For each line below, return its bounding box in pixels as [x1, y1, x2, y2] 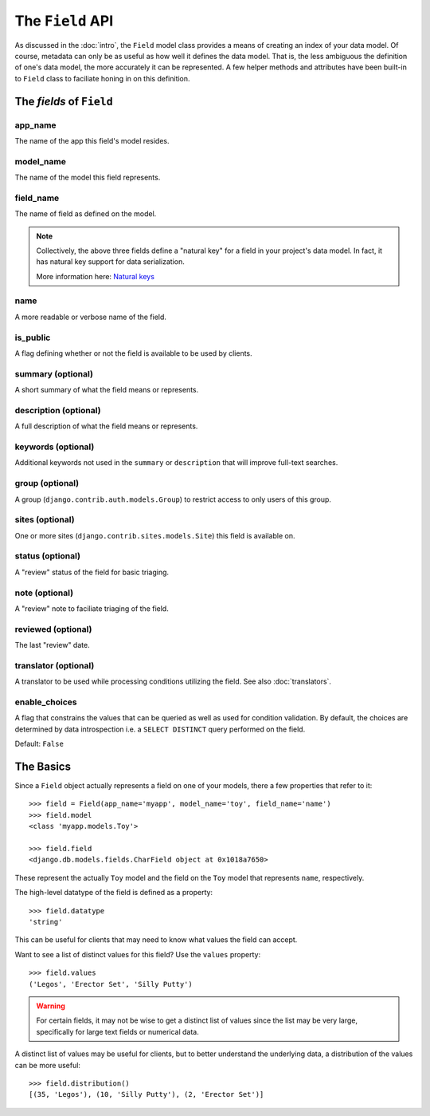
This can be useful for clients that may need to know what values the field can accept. [14, 935, 298, 944]
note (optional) [14, 587, 74, 598]
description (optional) [14, 404, 101, 416]
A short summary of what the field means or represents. [14, 385, 199, 395]
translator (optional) [14, 660, 95, 671]
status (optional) [14, 550, 81, 562]
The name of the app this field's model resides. [14, 136, 170, 145]
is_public [14, 332, 51, 343]
